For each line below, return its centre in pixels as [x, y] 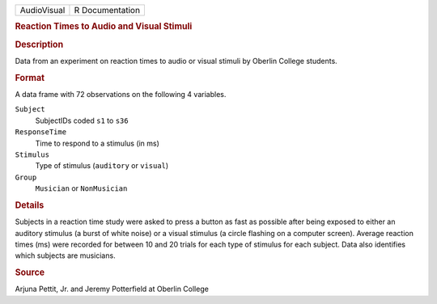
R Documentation [107, 10]
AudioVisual [42, 10]
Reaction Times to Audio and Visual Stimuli [104, 27]
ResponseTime [41, 132]
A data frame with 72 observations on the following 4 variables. [121, 94]
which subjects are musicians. [66, 255]
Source [30, 272]
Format [30, 78]
